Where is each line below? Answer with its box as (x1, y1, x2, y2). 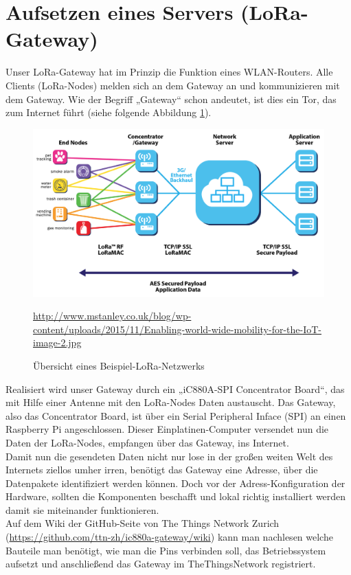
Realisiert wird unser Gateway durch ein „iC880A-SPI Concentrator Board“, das (5, 381, 345, 396)
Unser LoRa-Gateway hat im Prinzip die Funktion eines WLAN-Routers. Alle (5, 65, 333, 79)
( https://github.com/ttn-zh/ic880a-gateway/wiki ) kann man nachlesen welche (5, 530, 333, 544)
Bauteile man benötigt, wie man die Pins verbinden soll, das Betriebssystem (5, 543, 326, 557)
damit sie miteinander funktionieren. (5, 502, 159, 517)
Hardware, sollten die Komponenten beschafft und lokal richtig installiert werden (5, 489, 346, 504)
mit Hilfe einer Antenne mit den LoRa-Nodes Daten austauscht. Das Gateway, (5, 395, 336, 409)
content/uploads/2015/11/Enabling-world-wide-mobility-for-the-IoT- (33, 322, 321, 336)
